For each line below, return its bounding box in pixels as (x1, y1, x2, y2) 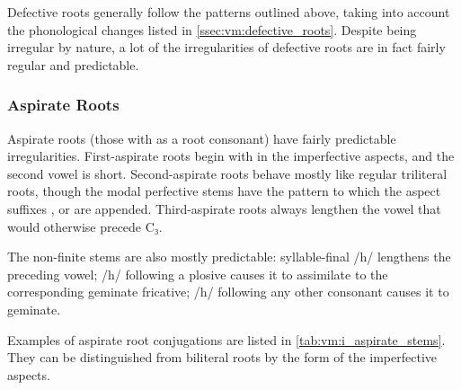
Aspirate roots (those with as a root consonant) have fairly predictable (7, 129, 396, 147)
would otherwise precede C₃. (7, 217, 163, 235)
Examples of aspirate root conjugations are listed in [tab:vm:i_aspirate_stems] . (7, 330, 446, 349)
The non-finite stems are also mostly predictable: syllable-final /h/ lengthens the (7, 247, 451, 266)
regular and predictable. (7, 55, 139, 74)
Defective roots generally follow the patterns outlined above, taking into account (7, 3, 450, 21)
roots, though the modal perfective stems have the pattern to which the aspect (7, 182, 441, 200)
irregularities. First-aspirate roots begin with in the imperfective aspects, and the (7, 146, 455, 165)
